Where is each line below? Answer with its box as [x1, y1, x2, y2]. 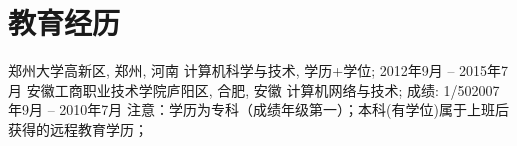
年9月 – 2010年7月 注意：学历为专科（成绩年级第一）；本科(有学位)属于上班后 [8, 99, 509, 120]
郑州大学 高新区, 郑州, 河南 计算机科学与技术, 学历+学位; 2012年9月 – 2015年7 [8, 60, 509, 81]
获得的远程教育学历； [8, 118, 148, 139]
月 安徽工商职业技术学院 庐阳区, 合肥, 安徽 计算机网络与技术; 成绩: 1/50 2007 [8, 79, 500, 100]
